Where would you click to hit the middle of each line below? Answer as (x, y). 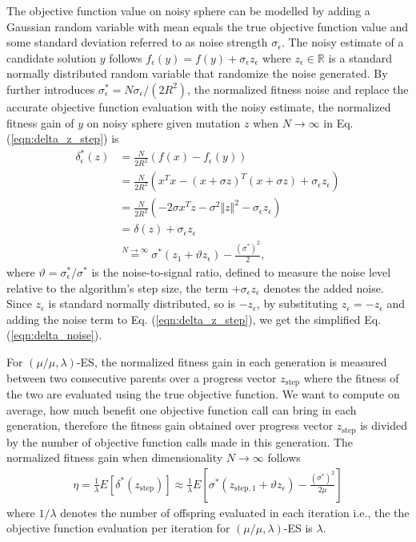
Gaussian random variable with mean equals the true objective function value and (208, 26)
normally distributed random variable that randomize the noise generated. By (197, 73)
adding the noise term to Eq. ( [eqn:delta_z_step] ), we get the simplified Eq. (194, 319)
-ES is (298, 528)
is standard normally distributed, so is (142, 303)
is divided (384, 425)
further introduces (51, 89)
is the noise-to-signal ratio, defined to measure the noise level (241, 271)
